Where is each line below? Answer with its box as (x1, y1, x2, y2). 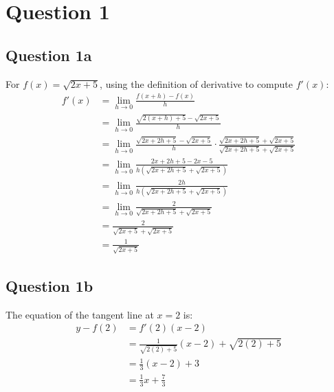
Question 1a (5, 44, 92, 65)
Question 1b (5, 275, 93, 296)
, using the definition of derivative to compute (100, 76, 293, 91)
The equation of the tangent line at (5, 307, 154, 321)
